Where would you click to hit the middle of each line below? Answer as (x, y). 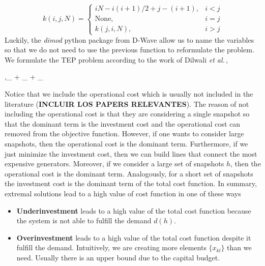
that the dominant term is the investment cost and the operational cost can (123, 123)
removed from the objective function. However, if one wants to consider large (124, 134)
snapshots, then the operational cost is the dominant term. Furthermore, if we (126, 143)
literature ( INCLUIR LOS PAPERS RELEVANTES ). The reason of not (127, 104)
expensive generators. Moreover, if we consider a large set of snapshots (114, 164)
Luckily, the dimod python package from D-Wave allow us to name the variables (129, 39)
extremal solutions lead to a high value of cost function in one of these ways (123, 193)
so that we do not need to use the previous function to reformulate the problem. (129, 50)
